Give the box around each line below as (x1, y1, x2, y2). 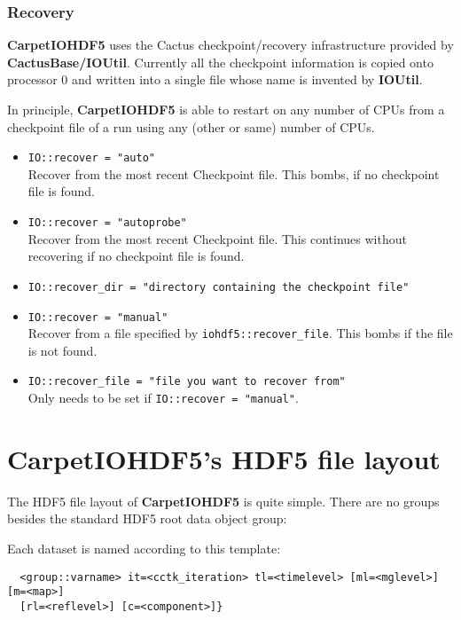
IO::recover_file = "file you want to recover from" (27, 375, 346, 388)
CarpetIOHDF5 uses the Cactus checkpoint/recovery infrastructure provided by (7, 35, 454, 54)
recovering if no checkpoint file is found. (27, 247, 245, 265)
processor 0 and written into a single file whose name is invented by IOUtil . (7, 70, 423, 89)
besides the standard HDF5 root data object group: (7, 509, 287, 528)
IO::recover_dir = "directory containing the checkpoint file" (27, 280, 410, 294)
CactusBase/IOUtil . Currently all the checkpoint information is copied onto (7, 52, 434, 71)
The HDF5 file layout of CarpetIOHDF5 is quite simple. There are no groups (7, 491, 440, 510)
